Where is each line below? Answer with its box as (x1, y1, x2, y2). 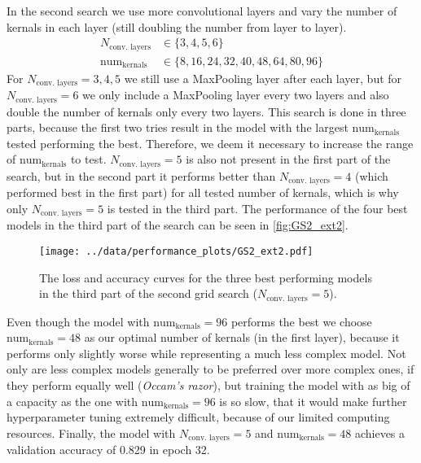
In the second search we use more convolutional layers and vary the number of (7, 2, 397, 19)
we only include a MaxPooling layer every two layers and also (82, 86, 389, 103)
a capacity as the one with (7, 392, 138, 409)
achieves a (354, 424, 406, 441)
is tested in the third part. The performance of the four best (107, 199, 408, 216)
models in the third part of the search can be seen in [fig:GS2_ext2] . (7, 216, 349, 234)
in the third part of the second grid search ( (39, 285, 257, 302)
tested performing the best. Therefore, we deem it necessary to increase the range (7, 134, 414, 151)
